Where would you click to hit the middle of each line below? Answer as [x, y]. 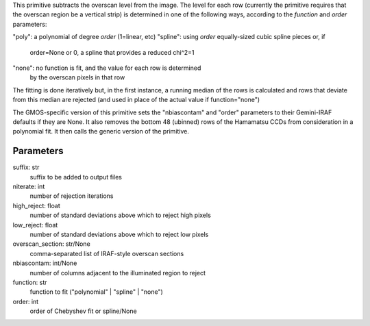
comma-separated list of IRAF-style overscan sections [107, 253]
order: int [26, 301]
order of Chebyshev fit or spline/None [83, 311]
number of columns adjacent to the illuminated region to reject [118, 273]
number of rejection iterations [72, 196]
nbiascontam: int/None [45, 263]
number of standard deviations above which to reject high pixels [121, 215]
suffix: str [26, 167]
